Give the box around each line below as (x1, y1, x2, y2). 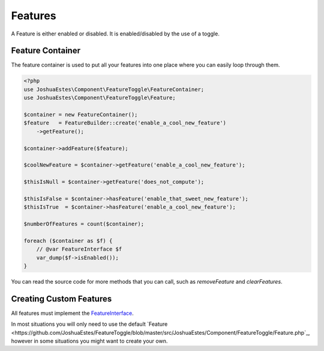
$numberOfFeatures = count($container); (23, 221, 144, 228)
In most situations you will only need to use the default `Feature (11, 320, 168, 328)
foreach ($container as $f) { (23, 237, 113, 244)
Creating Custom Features (11, 293, 112, 304)
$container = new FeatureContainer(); (23, 111, 138, 118)
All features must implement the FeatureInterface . (11, 310, 134, 317)
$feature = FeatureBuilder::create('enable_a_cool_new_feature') (23, 120, 227, 126)
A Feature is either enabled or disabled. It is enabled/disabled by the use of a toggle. (11, 30, 220, 37)
